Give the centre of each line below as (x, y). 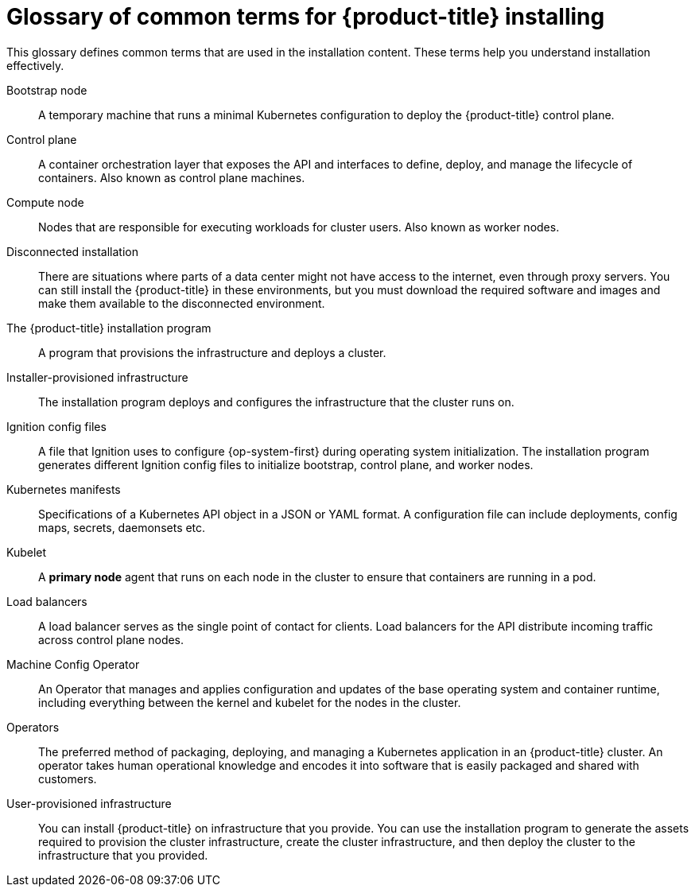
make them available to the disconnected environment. (182, 303)
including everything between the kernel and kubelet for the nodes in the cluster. (250, 702)
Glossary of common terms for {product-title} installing (306, 17)
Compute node (45, 202)
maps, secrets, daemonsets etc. (122, 527)
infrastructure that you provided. (123, 855)
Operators (33, 727)
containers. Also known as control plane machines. (172, 177)
